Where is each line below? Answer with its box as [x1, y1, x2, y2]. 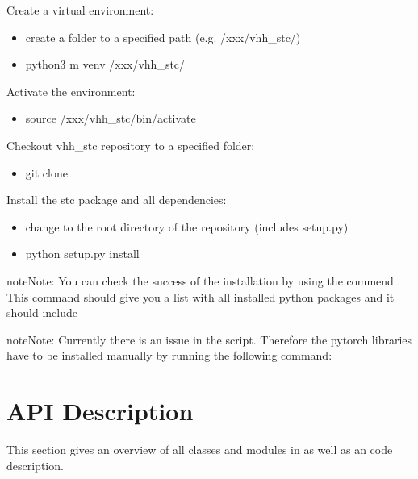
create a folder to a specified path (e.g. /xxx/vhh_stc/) [25, 28, 301, 45]
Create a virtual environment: [6, 2, 154, 18]
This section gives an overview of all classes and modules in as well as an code [6, 441, 393, 458]
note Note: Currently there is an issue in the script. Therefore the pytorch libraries [6, 331, 412, 348]
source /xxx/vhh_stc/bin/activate [25, 110, 196, 127]
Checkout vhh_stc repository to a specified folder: [6, 136, 255, 153]
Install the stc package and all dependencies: [6, 191, 227, 208]
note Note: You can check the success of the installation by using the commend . [6, 272, 401, 289]
